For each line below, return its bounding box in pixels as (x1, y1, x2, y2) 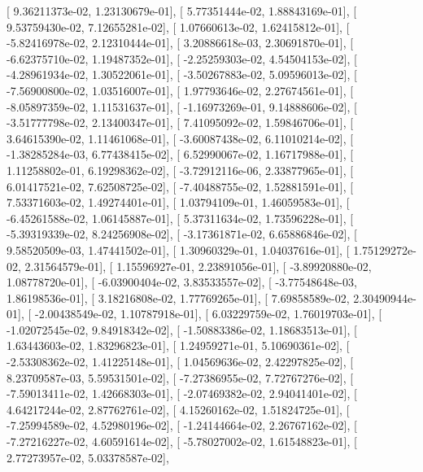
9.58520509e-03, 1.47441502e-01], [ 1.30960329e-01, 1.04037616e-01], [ (7, 241, 350, 258)
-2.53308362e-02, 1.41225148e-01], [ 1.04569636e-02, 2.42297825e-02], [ (7, 353, 354, 370)
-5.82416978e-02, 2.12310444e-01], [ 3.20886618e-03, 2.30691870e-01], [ (7, 34, 354, 51)
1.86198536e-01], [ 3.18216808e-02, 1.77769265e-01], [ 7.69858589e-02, (7, 289, 350, 306)
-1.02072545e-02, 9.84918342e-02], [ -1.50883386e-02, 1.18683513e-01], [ (7, 321, 357, 338)
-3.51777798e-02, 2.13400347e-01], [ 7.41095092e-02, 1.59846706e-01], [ (7, 114, 354, 131)
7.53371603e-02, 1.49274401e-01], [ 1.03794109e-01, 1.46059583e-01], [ (7, 194, 350, 211)
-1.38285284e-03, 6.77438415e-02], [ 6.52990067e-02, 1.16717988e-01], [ (7, 146, 354, 163)
